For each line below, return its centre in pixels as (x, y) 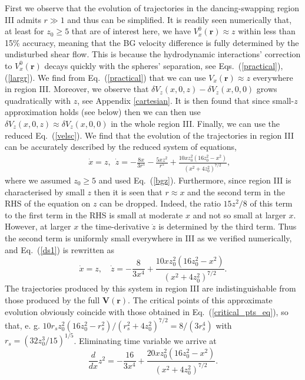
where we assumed (38, 180)
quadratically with (38, 100)
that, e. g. (22, 325)
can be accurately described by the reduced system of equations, (121, 147)
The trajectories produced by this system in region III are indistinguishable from (150, 288)
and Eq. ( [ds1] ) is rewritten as (60, 249)
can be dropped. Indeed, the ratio (160, 203)
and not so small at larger (239, 214)
